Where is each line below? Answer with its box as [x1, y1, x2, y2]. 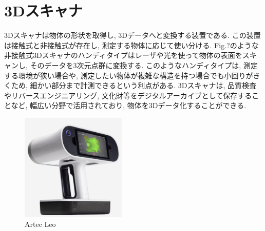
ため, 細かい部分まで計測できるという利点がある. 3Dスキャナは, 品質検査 [11, 80, 257, 91]
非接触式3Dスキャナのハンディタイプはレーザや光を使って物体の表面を [4, 50, 242, 60]
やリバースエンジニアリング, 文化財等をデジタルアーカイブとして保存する [4, 90, 252, 100]
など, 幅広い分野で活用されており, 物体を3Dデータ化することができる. [11, 100, 247, 111]
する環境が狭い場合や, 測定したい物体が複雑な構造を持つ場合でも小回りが [4, 70, 253, 80]
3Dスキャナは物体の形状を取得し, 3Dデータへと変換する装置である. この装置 [4, 30, 261, 40]
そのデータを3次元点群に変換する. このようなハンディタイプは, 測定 [30, 59, 258, 70]
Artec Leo [25, 219, 56, 229]
